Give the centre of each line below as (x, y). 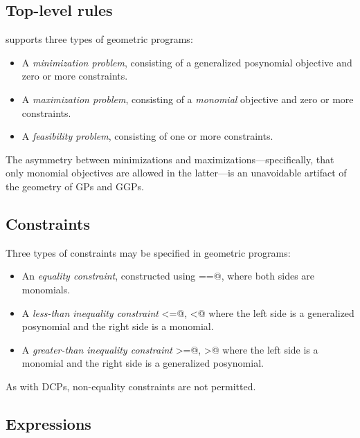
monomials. (46, 289)
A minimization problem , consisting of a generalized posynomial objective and (187, 62)
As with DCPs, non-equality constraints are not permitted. (131, 386)
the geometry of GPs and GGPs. (75, 186)
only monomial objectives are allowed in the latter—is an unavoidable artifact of (176, 173)
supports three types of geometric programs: (99, 39)
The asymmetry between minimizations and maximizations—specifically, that (170, 159)
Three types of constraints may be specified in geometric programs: (148, 252)
